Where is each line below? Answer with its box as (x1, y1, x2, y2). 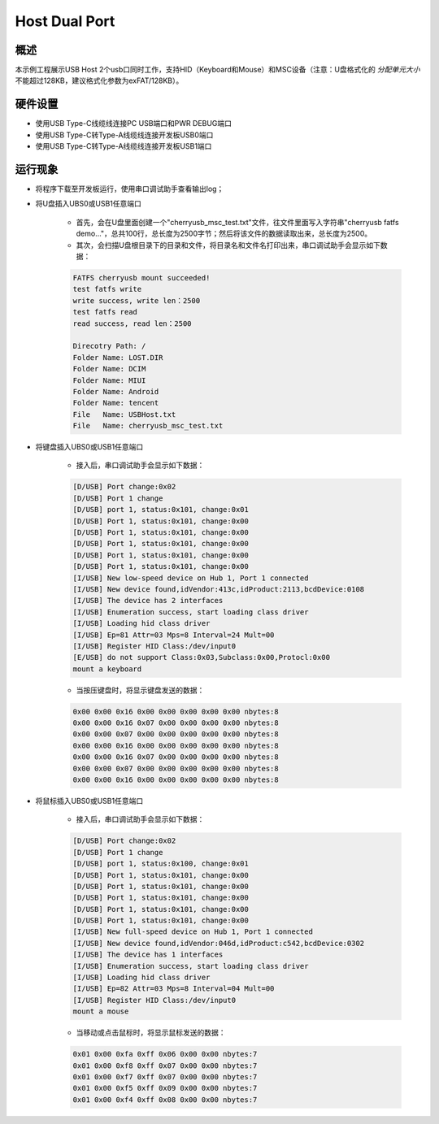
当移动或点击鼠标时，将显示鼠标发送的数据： (76, 1028, 226, 1038)
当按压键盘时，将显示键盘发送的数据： (76, 685, 205, 695)
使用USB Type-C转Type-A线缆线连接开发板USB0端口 (35, 130, 214, 140)
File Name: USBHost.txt (72, 410, 176, 419)
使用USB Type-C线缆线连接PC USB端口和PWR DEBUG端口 (35, 119, 232, 128)
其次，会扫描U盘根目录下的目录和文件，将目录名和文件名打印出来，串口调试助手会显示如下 (76, 240, 381, 250)
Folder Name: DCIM (72, 364, 146, 374)
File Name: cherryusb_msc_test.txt (72, 421, 224, 431)
